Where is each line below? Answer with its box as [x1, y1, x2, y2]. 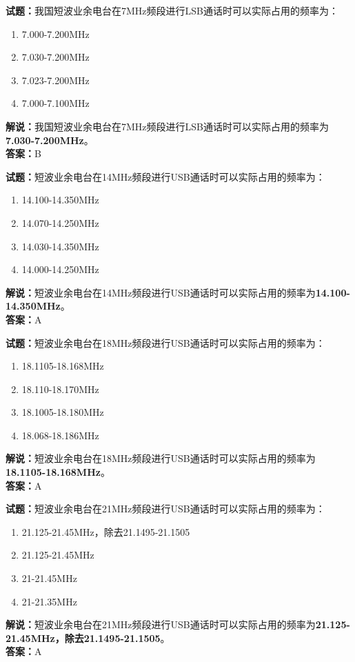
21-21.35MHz [21, 594, 77, 608]
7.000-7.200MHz [21, 26, 90, 41]
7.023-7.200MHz [21, 72, 90, 87]
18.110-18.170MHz [21, 381, 99, 396]
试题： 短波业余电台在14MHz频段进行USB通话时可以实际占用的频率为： [6, 169, 325, 183]
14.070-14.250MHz [21, 215, 99, 230]
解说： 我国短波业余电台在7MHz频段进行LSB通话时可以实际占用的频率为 [6, 119, 329, 133]
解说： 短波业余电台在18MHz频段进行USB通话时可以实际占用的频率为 [6, 451, 316, 465]
